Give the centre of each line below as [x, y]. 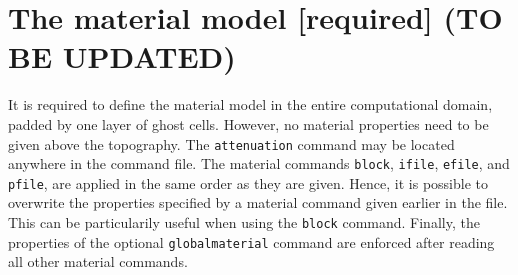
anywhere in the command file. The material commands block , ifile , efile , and [259, 163]
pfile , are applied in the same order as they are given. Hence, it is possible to [248, 182]
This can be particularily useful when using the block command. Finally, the [244, 222]
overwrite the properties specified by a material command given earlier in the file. [258, 202]
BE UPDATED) [122, 56]
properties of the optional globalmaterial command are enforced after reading [251, 241]
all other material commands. [98, 261]
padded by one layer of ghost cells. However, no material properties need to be [248, 123]
